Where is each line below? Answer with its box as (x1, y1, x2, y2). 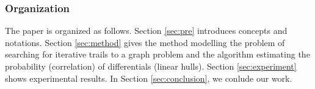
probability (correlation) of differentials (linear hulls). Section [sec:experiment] (5, 60, 297, 72)
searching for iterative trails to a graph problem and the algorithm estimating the (5, 48, 310, 61)
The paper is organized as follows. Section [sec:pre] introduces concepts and (5, 24, 288, 37)
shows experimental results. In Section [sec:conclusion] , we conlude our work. (5, 71, 292, 84)
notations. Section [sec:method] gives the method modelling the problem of (5, 36, 285, 48)
